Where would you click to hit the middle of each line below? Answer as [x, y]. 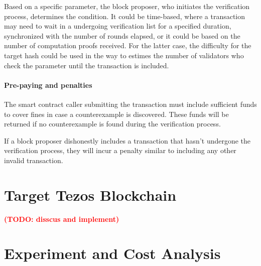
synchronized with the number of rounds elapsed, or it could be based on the [122, 35]
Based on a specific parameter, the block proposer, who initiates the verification [127, 6]
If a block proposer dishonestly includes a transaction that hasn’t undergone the [127, 140]
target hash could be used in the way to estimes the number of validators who [124, 55]
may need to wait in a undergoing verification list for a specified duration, [118, 26]
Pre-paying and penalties [48, 85]
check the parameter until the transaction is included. [87, 65]
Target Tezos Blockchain [90, 194]
